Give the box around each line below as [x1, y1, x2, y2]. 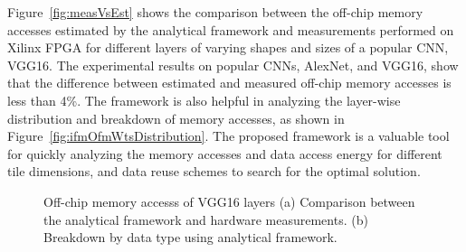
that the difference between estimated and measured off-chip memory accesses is [7, 73, 452, 92]
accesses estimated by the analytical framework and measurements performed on [7, 20, 454, 39]
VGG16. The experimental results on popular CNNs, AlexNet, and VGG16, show [7, 55, 459, 74]
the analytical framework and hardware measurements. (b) [43, 210, 368, 229]
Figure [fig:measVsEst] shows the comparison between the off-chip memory [7, 3, 423, 21]
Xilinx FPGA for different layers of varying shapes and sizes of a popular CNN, [7, 38, 449, 57]
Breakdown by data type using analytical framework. [43, 228, 338, 247]
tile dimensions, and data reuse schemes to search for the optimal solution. [7, 162, 421, 181]
